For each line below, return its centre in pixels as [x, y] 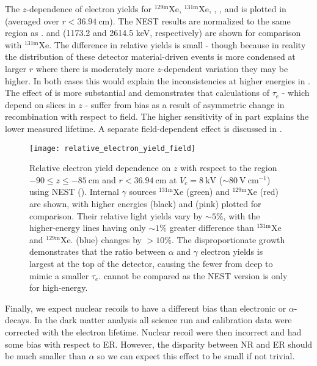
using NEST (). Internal [74, 192]
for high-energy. [59, 287]
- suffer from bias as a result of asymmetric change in [185, 104]
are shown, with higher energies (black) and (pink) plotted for [145, 203]
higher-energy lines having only [88, 228]
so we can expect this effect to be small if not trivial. [196, 356]
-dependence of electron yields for [89, 9]
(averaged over [32, 20]
